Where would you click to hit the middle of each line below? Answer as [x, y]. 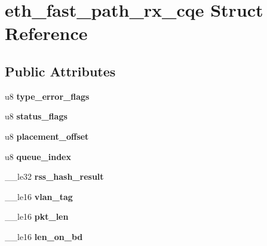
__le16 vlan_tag [39, 196]
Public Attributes [60, 71]
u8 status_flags [36, 116]
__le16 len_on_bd [44, 236]
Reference [46, 33]
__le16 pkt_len [37, 216]
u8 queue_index [38, 156]
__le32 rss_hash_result [54, 176]
